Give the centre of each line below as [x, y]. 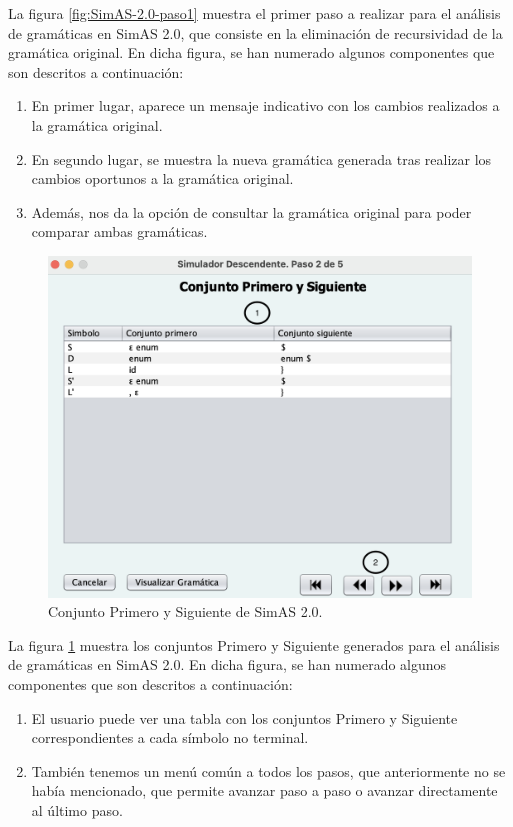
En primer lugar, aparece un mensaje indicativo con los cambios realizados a [265, 105]
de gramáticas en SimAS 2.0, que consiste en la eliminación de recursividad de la [255, 32]
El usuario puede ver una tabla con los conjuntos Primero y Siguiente [244, 717]
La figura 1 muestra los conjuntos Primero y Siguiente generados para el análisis [254, 644]
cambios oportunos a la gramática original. [162, 178]
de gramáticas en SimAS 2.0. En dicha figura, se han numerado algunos [227, 664]
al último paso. [77, 809]
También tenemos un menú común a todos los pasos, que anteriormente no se [268, 770]
